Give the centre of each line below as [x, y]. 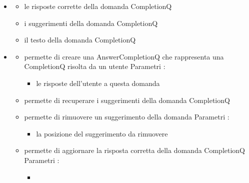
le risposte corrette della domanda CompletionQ [98, 6]
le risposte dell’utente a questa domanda [98, 83]
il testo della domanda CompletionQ [80, 40]
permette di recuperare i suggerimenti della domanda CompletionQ [127, 100]
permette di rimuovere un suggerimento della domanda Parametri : [127, 117]
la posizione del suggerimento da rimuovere [102, 133]
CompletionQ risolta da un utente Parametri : [95, 66]
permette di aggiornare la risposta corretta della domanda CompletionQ [134, 150]
